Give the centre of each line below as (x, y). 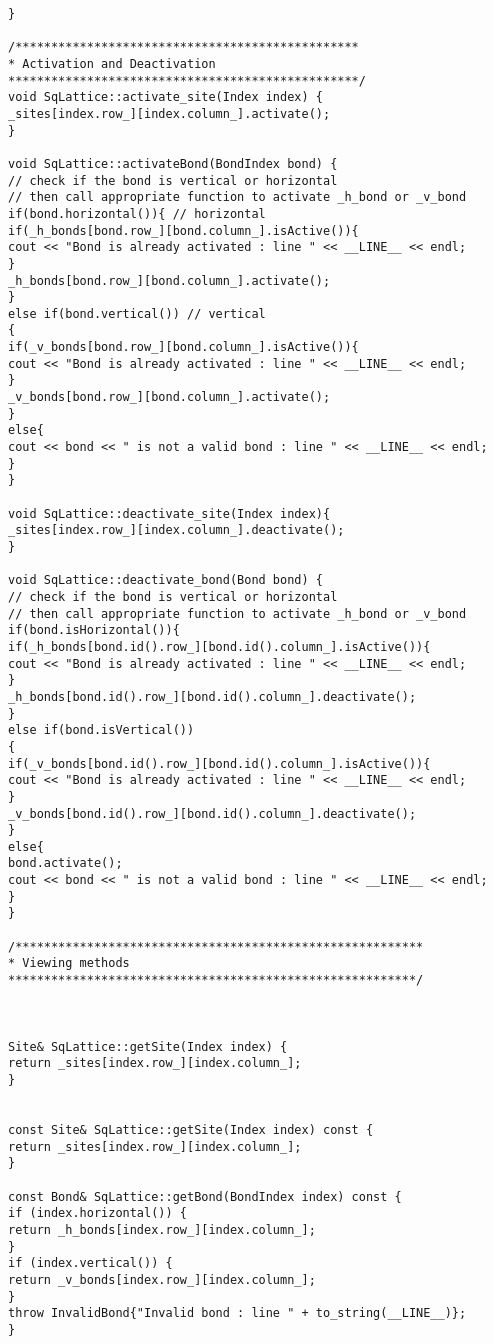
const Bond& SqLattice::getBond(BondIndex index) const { (205, 1196)
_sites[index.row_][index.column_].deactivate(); (176, 530)
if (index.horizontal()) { (97, 1213)
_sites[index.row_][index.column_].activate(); (169, 113)
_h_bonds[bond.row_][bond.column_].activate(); (169, 280)
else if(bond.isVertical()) (101, 730)
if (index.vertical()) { (90, 1263)
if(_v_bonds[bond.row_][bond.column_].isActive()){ (183, 347)
